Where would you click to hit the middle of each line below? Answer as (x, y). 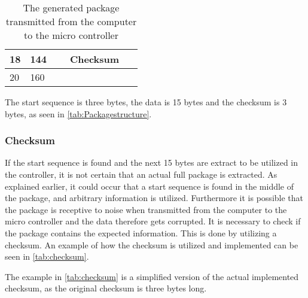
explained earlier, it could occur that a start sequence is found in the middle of (150, 186)
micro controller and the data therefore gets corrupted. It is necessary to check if (153, 221)
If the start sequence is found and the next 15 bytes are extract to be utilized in (152, 162)
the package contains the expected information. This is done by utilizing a (141, 232)
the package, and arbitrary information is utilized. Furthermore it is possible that (154, 198)
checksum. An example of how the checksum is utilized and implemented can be (152, 244)
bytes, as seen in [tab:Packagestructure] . (78, 113)
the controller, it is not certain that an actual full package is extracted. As (141, 174)
